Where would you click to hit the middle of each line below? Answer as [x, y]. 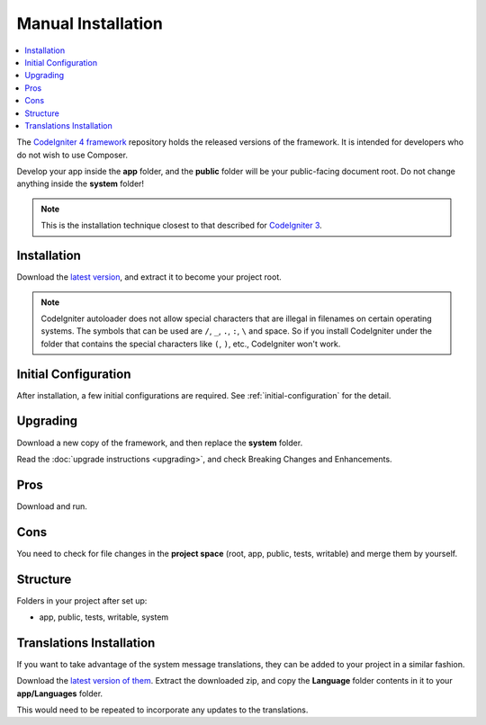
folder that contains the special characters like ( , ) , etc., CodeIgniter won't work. [191, 344]
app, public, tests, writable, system [104, 617]
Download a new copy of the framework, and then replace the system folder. [160, 443]
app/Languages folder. [60, 694]
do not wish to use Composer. [72, 155]
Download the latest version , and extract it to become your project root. [149, 277]
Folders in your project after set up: [82, 600]
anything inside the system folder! [80, 183]
